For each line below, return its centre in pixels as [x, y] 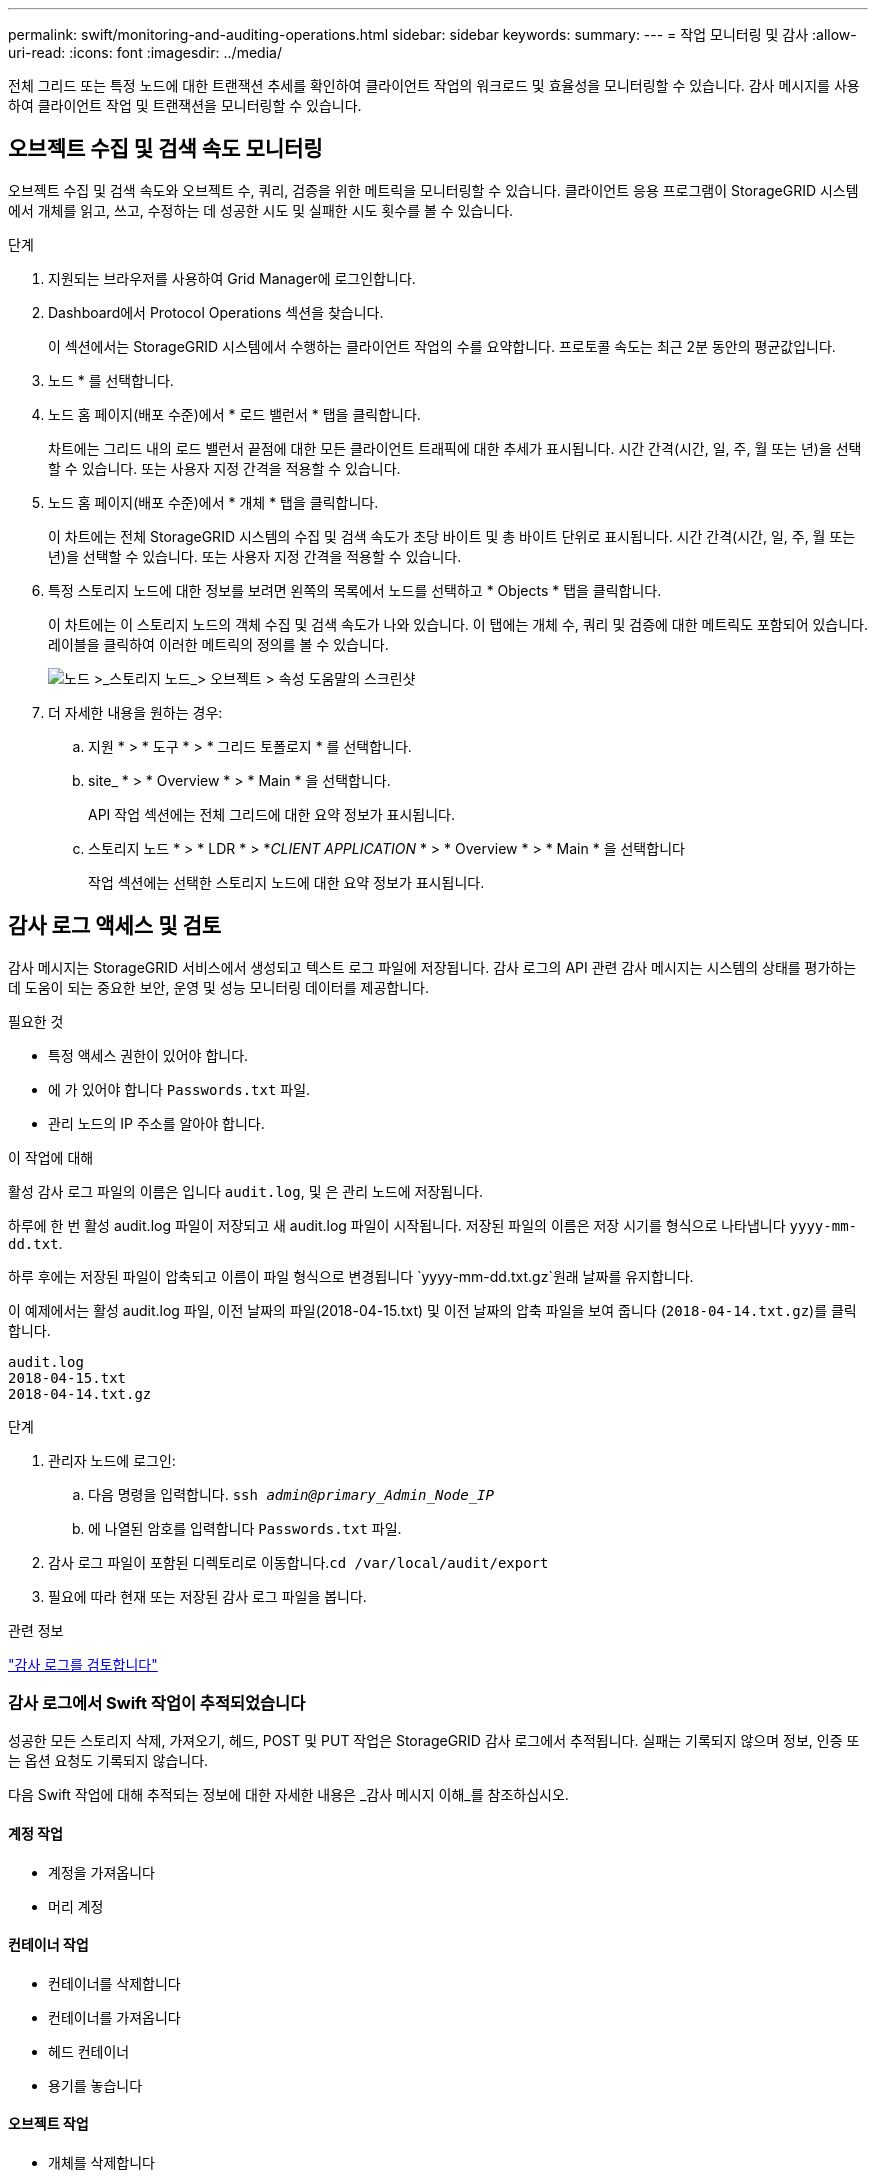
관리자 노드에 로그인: [112, 1460]
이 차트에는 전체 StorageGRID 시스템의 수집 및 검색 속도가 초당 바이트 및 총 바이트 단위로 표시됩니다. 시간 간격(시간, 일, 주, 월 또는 [452, 536]
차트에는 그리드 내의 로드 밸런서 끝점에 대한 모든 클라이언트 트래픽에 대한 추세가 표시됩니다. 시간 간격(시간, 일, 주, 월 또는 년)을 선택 [455, 448]
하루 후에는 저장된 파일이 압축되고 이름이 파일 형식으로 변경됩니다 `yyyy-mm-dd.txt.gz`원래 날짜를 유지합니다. [351, 1276]
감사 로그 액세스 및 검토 [115, 926]
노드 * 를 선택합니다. [111, 380]
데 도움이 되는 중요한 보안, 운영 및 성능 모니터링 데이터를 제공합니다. [218, 987]
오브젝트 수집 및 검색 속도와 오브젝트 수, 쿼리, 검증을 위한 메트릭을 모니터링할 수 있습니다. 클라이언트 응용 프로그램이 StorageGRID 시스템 [433, 190]
